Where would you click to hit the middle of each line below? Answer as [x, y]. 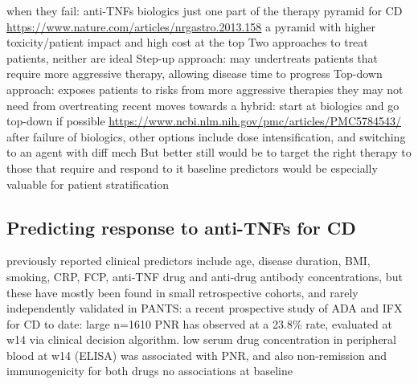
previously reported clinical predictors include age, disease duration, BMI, [189, 261]
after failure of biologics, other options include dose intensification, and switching [206, 136]
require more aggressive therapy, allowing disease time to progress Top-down [195, 74]
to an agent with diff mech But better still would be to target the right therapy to [209, 152]
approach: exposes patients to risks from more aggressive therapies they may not [205, 89]
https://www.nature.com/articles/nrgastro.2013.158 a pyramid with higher [191, 26]
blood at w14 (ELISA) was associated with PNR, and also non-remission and [197, 355]
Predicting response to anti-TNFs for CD [181, 227]
